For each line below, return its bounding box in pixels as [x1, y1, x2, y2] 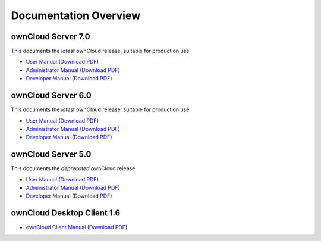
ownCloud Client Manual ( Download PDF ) [26, 224, 128, 231]
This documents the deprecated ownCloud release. [11, 165, 137, 172]
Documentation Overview [11, 9, 141, 22]
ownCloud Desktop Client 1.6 [11, 208, 121, 218]
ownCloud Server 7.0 [11, 32, 90, 42]
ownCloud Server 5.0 [11, 149, 92, 159]
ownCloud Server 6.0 [11, 90, 92, 101]
